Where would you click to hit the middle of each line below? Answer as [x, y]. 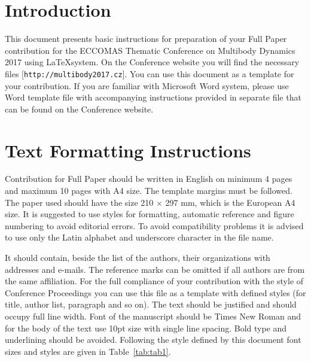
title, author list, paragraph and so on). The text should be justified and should [151, 304]
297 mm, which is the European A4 [230, 202]
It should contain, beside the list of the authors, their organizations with [138, 258]
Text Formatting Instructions [128, 150]
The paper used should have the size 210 [79, 202]
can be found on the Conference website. [79, 109]
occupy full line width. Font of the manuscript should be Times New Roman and [153, 316]
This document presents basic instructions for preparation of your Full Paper [146, 39]
